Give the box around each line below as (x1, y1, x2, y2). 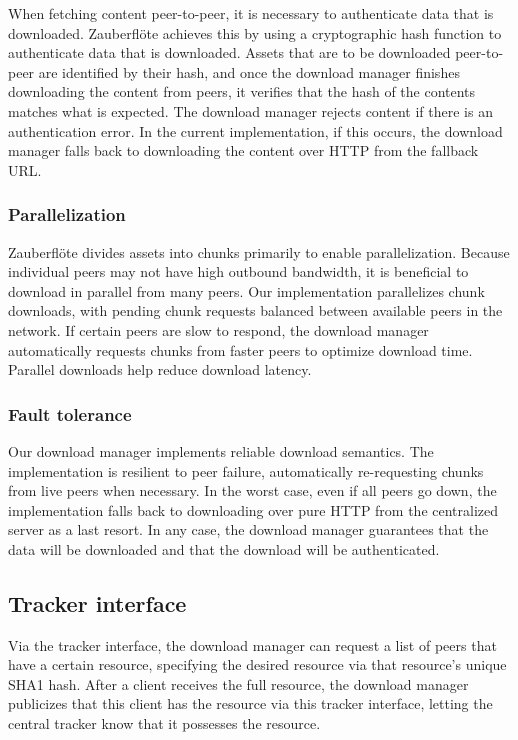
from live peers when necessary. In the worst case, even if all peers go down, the (8, 480, 497, 501)
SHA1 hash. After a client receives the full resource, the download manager (8, 673, 469, 694)
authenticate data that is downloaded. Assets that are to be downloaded (8, 42, 451, 63)
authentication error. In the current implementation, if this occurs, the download (8, 120, 503, 141)
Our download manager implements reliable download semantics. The (8, 440, 434, 461)
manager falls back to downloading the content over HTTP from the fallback (8, 140, 479, 161)
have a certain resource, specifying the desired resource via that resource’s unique (8, 654, 507, 675)
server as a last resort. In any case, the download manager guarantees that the (8, 519, 489, 540)
